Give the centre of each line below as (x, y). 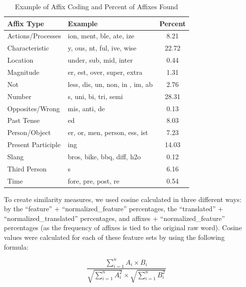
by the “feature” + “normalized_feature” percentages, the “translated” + (114, 209)
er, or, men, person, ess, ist (108, 132)
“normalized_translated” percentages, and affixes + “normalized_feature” (114, 218)
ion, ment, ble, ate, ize (101, 36)
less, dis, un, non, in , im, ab (110, 84)
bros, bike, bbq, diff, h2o (104, 156)
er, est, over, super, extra (105, 72)
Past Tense (24, 120)
